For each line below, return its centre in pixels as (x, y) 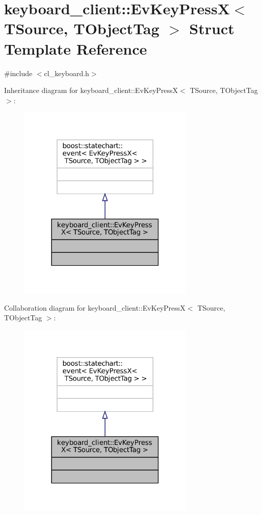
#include (18, 73)
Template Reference (76, 48)
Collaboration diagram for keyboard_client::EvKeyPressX (95, 307)
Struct (212, 28)
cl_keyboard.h (67, 73)
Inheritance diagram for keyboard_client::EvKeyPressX (91, 90)
